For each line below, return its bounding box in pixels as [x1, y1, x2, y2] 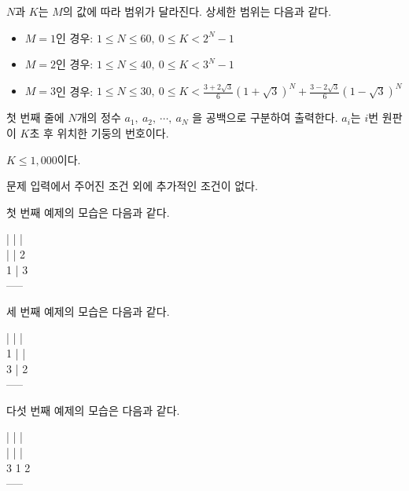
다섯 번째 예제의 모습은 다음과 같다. [6, 401, 180, 418]
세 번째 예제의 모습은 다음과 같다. [6, 302, 170, 319]
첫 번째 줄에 [6, 109, 64, 126]
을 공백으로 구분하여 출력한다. [192, 109, 338, 126]
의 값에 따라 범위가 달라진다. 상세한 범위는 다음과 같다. [62, 3, 332, 19]
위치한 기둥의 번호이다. [57, 125, 169, 141]
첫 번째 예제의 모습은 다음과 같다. [6, 203, 170, 220]
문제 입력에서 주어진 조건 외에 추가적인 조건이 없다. [6, 178, 258, 194]
